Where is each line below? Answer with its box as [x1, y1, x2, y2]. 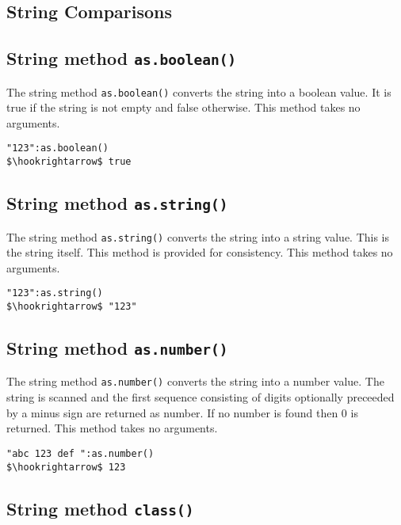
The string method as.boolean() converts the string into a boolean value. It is [6, 83, 391, 100]
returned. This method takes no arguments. [6, 420, 218, 436]
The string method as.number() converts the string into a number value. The [6, 373, 384, 390]
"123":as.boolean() [6, 143, 109, 154]
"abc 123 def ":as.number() [6, 447, 155, 459]
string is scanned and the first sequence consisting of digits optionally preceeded [6, 389, 395, 405]
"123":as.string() [6, 287, 103, 299]
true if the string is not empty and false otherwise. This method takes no [6, 99, 361, 116]
